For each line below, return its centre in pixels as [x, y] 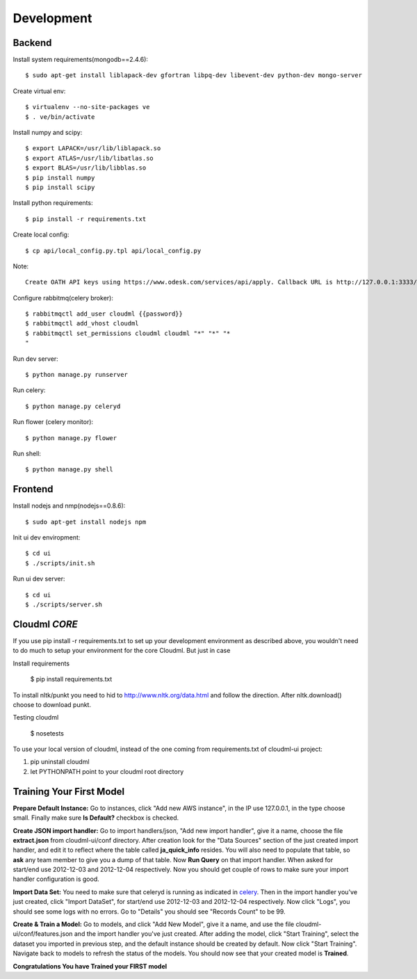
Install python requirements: [53, 203]
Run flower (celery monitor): [53, 422]
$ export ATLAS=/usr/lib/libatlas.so [90, 158]
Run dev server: [35, 359]
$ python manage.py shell [69, 470]
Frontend [33, 489]
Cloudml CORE [45, 624]
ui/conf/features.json [43, 934]
